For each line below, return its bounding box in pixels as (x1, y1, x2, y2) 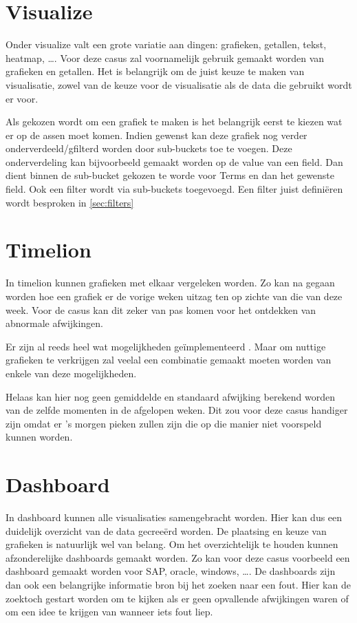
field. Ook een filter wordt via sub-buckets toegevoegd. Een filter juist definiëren (6, 182, 343, 196)
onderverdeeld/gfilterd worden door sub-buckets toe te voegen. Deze (6, 141, 292, 156)
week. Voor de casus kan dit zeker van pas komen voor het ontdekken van (6, 302, 316, 317)
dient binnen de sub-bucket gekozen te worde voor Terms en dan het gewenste (6, 168, 334, 182)
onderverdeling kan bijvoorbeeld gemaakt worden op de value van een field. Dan (6, 154, 343, 169)
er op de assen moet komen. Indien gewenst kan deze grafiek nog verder (6, 127, 307, 142)
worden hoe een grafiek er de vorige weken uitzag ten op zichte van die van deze (6, 288, 343, 303)
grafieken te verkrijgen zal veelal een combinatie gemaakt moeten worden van (6, 352, 332, 367)
